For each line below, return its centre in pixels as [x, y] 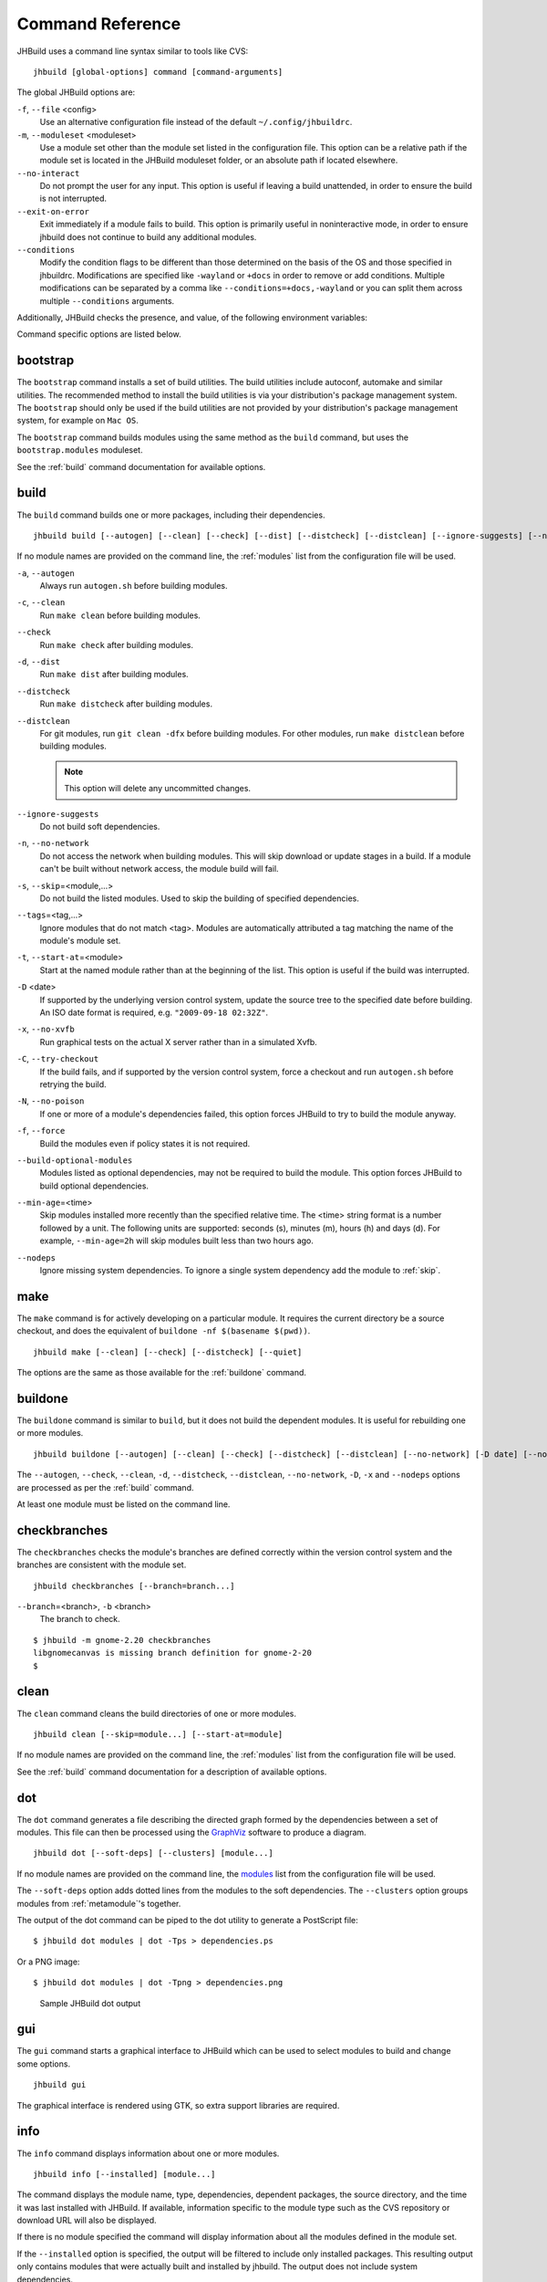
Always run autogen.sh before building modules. [134, 586]
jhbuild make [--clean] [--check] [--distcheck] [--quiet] [168, 1352]
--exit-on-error [53, 211]
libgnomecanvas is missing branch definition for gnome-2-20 [172, 1653]
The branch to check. [80, 1619]
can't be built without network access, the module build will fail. [159, 869]
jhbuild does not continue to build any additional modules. [148, 236]
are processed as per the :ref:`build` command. [105, 1487]
